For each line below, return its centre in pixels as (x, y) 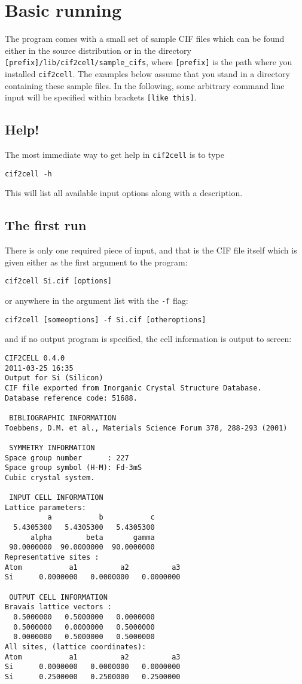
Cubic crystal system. (50, 477)
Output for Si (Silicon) (54, 378)
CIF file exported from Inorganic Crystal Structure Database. (133, 388)
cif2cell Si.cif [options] (58, 281)
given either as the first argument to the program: (96, 262)
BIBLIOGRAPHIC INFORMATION (63, 418)
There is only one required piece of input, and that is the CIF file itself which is (151, 250)
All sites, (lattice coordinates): (76, 647)
